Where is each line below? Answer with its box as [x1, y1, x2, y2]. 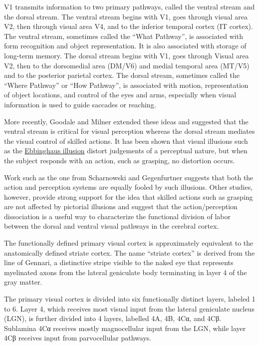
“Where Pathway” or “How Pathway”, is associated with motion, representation [4, 79, 249, 90]
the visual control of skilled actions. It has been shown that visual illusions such [4, 135, 248, 146]
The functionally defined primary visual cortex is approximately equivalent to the [4, 238, 254, 248]
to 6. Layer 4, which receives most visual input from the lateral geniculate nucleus [4, 303, 255, 314]
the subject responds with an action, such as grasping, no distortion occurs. [4, 155, 235, 165]
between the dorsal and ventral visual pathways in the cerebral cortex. [4, 221, 219, 231]
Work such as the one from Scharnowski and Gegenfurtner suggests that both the [4, 172, 254, 182]
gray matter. [4, 277, 42, 287]
